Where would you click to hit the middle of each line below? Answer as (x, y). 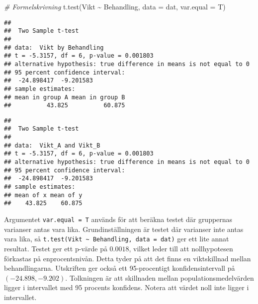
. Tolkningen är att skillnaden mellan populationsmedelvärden (160, 277)
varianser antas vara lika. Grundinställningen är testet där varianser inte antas (124, 229)
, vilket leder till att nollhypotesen (181, 248)
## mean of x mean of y (43, 195)
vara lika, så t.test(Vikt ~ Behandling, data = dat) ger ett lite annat (117, 239)
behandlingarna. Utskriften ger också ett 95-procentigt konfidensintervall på (120, 268)
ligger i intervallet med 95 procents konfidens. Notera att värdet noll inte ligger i (127, 287)
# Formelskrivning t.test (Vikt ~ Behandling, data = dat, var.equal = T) (115, 6)
